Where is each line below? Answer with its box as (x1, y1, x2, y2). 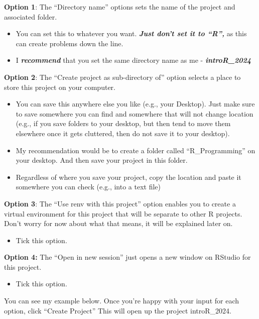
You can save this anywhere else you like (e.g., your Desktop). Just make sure (16, 98, 255, 109)
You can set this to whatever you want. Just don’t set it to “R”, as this (16, 28, 247, 39)
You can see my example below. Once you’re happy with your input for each (4, 295, 239, 306)
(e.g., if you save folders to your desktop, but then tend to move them (16, 118, 231, 129)
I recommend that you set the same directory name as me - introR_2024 (16, 55, 251, 65)
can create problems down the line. (16, 38, 123, 48)
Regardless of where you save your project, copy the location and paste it (16, 171, 241, 182)
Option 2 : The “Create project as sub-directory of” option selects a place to (4, 71, 241, 82)
